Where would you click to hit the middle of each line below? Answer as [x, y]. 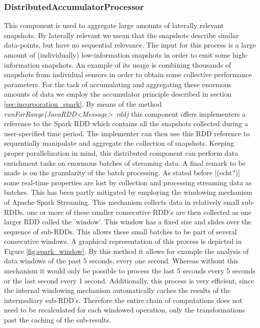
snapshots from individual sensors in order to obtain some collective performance [128, 74]
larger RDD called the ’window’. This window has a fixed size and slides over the [128, 222]
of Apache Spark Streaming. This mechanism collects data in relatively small [122, 202]
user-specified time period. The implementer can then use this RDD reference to [127, 133]
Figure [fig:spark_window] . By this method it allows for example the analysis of [126, 251]
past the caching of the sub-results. [58, 320]
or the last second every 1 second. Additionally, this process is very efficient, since [129, 280]
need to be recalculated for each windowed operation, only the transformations [124, 310]
